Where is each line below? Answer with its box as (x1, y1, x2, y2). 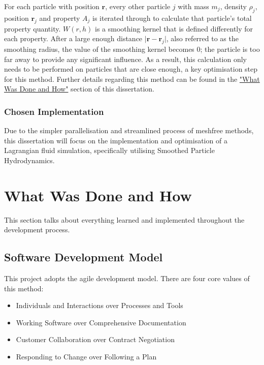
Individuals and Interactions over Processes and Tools (16, 300, 183, 311)
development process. (4, 224, 70, 235)
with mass (178, 1, 209, 11)
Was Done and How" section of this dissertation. (4, 83, 154, 94)
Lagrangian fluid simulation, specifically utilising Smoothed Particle (4, 145, 215, 156)
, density (220, 1, 247, 11)
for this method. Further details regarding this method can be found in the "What (4, 73, 260, 84)
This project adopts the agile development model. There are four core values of (4, 273, 250, 284)
